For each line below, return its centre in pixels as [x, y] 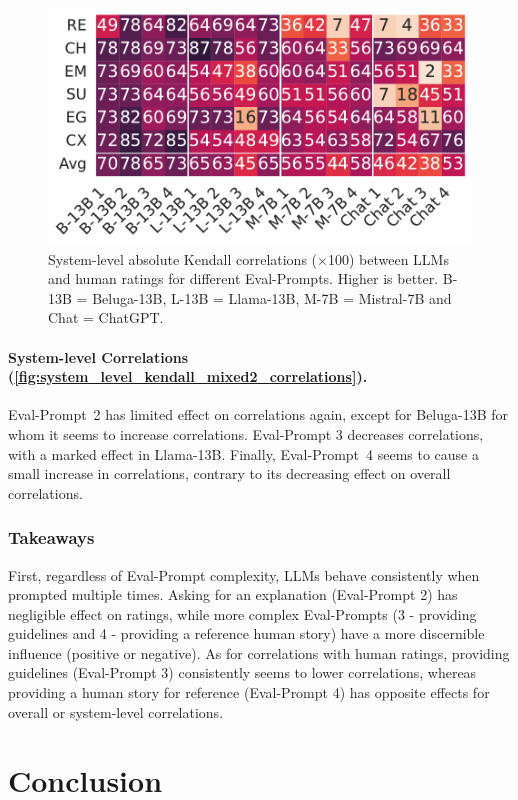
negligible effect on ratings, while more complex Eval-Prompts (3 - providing [242, 613]
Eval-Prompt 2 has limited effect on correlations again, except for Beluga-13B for [258, 414]
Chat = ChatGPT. [106, 317]
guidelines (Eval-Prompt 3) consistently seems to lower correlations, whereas [242, 672]
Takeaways [51, 537]
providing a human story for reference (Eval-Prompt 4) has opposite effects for [249, 692]
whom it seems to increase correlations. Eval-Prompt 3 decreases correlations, [246, 433]
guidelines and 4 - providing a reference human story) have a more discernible [246, 633]
